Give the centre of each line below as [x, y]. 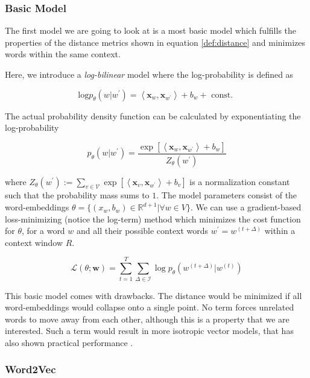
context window [34, 242]
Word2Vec [30, 369]
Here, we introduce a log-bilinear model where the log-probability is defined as [149, 74]
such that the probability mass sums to [77, 195]
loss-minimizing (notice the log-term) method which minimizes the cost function [153, 219]
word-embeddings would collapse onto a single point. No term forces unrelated [150, 307]
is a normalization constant [240, 181]
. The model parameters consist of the [227, 195]
